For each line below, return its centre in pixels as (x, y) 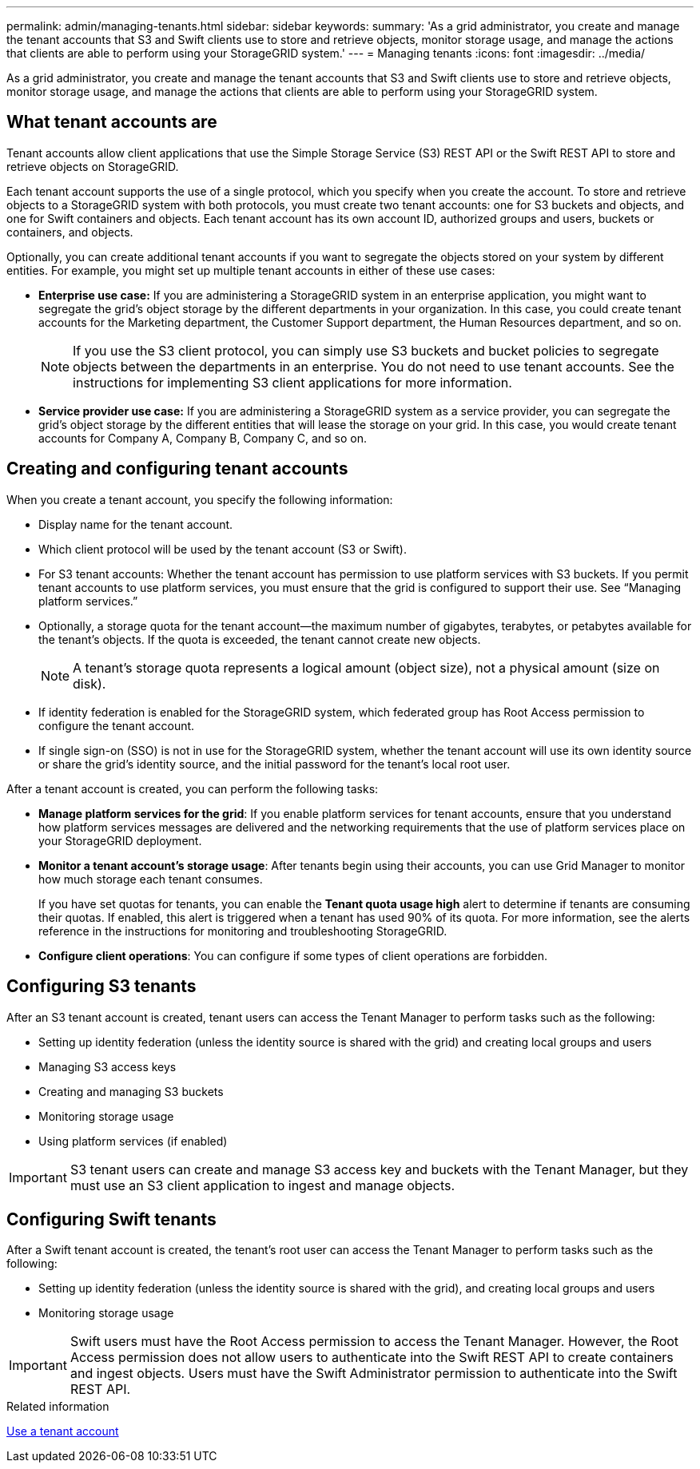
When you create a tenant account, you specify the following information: (200, 499)
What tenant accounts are (112, 122)
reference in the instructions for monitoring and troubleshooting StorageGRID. (243, 931)
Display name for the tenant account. (136, 524)
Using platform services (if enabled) (133, 1141)
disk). (89, 683)
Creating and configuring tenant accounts (177, 469)
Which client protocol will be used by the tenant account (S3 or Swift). (223, 549)
